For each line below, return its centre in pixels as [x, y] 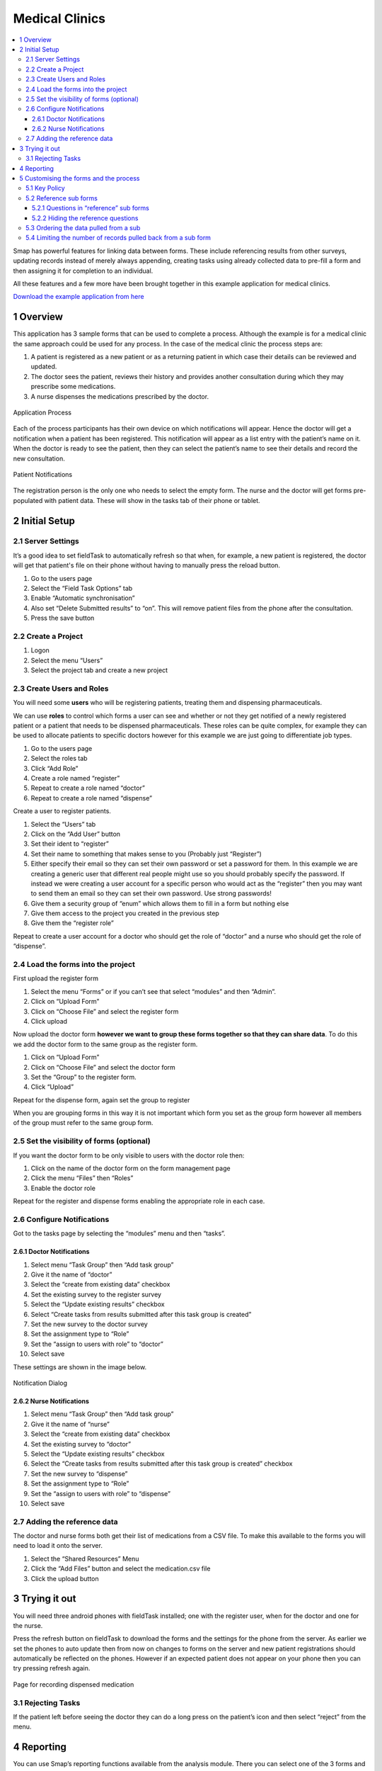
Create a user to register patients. [62, 811]
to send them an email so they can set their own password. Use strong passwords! [151, 893]
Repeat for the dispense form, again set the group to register [102, 1100]
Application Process [42, 412]
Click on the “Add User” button [75, 834]
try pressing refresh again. [52, 1668]
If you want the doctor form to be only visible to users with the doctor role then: [129, 1155]
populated [28, 500]
